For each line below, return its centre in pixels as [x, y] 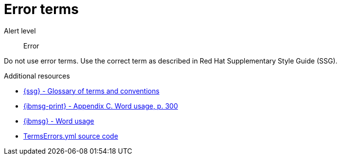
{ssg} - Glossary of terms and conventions [92, 91]
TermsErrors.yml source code [71, 136]
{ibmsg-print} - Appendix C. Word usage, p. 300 [101, 106]
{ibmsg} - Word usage [59, 121]
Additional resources [37, 76]
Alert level [20, 31]
